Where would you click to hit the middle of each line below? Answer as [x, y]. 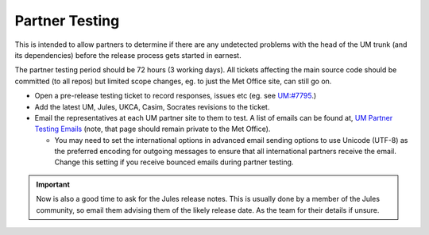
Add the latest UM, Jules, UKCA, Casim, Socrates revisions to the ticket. [152, 106]
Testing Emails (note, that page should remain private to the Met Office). [153, 129]
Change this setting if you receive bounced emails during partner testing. [174, 162]
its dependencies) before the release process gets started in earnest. [128, 55]
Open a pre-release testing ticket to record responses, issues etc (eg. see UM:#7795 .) [176, 96]
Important [53, 184]
